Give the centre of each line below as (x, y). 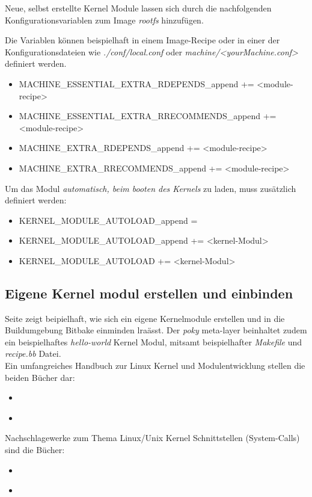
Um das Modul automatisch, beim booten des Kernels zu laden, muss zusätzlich (151, 188)
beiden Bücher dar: (40, 377)
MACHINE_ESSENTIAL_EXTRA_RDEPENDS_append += (136, 83)
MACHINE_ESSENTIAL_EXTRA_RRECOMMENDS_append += (148, 116)
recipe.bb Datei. (33, 353)
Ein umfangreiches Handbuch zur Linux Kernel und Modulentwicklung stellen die (155, 366)
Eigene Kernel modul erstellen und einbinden (149, 293)
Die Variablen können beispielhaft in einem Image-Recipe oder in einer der (142, 40)
